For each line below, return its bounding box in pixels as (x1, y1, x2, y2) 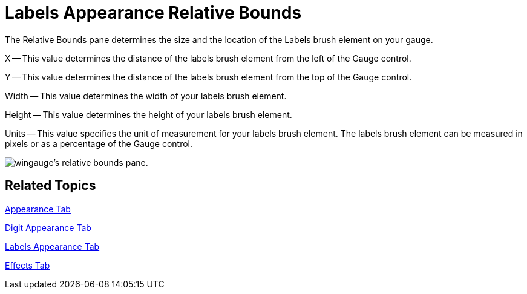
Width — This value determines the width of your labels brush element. (5, 90, 287, 101)
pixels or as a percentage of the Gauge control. (5, 138, 193, 149)
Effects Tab (5, 260, 50, 270)
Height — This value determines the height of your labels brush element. (5, 109, 292, 120)
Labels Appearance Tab (5, 241, 100, 252)
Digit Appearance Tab (5, 222, 91, 233)
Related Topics (5, 178, 96, 194)
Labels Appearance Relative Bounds (5, 2, 302, 23)
